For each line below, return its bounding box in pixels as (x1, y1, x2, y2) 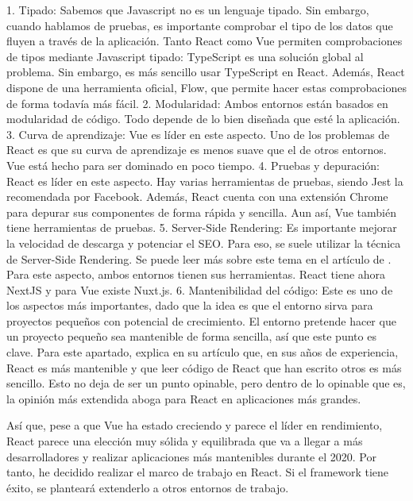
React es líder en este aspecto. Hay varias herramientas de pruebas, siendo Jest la (6, 172, 403, 189)
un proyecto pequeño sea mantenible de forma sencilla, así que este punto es (6, 328, 376, 345)
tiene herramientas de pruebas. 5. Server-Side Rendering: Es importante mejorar (6, 219, 397, 236)
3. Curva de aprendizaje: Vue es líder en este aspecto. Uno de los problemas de (6, 125, 390, 142)
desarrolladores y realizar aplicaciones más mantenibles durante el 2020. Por (6, 448, 376, 464)
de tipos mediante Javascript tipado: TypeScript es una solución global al (6, 48, 364, 64)
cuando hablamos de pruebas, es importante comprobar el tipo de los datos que (6, 17, 393, 33)
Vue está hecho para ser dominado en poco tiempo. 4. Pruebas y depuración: (6, 156, 380, 173)
